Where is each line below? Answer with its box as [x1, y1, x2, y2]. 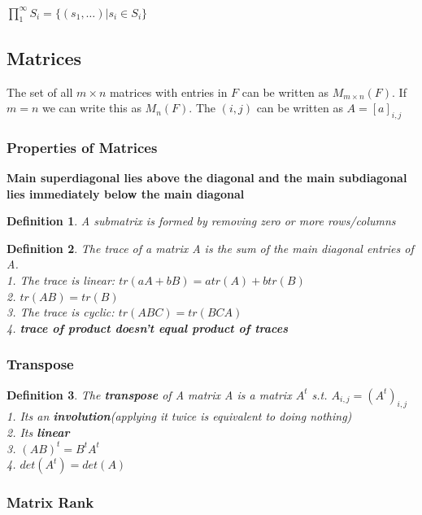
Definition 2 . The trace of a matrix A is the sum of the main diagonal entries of [7, 239, 414, 256]
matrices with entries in [109, 83, 228, 100]
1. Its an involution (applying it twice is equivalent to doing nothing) [7, 408, 352, 425]
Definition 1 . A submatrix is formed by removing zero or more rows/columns [7, 212, 396, 229]
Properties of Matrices [7, 137, 158, 157]
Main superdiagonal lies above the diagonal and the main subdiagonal [7, 169, 407, 186]
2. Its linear [7, 424, 70, 441]
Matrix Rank [7, 492, 94, 513]
